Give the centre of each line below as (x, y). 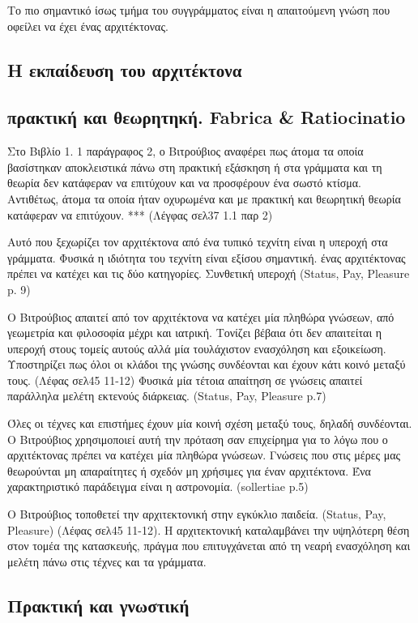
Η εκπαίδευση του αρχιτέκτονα (125, 69)
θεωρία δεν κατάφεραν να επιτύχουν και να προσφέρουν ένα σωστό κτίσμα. (184, 183)
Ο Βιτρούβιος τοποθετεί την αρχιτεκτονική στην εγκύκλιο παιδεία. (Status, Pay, (197, 514)
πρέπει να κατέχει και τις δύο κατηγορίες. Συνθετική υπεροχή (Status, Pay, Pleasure (209, 273)
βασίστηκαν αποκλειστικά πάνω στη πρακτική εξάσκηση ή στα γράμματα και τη (195, 166)
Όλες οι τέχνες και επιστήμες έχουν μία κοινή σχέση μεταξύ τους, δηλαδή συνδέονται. (210, 423)
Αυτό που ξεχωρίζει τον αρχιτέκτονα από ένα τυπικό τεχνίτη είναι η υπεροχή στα (198, 242)
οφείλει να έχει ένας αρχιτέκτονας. (88, 26)
